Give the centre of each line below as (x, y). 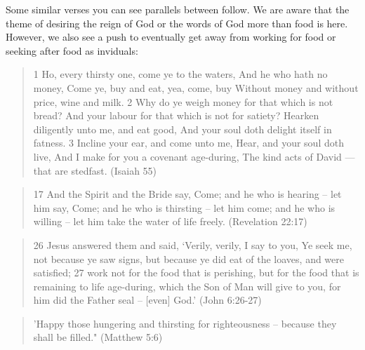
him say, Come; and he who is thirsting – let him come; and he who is (184, 207)
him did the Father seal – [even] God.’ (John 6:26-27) (147, 300)
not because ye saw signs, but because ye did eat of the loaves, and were (188, 258)
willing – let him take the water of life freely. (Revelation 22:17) (170, 221)
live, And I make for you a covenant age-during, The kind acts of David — (194, 156)
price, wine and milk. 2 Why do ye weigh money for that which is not (183, 101)
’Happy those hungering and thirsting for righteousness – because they (185, 323)
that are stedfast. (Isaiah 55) (95, 170)
